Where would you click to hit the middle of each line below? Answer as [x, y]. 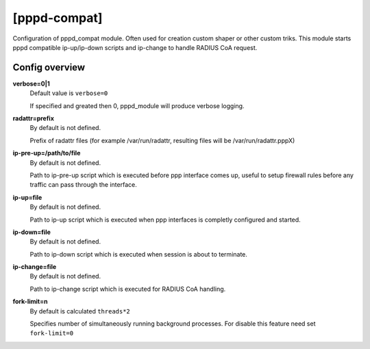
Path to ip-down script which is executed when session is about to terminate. [139, 254]
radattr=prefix [34, 118]
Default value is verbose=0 [69, 93]
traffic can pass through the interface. [83, 185]
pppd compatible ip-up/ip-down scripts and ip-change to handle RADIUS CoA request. [135, 47]
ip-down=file [32, 232]
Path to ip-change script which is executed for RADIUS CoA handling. [128, 289]
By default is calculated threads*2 [80, 311]
